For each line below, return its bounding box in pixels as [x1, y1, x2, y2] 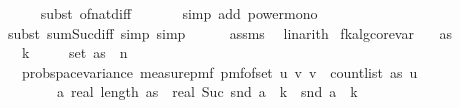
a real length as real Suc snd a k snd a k [56, 81, 358, 102]
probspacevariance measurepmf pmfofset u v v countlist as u [21, 61, 418, 82]
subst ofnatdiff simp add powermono [40, 3, 318, 23]
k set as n [21, 42, 128, 63]
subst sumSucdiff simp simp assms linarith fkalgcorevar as [7, 22, 453, 43]
